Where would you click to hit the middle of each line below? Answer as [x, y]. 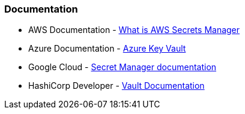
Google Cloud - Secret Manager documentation [122, 67]
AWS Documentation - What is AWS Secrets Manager [134, 30]
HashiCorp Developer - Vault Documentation [116, 86]
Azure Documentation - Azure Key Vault [107, 49]
